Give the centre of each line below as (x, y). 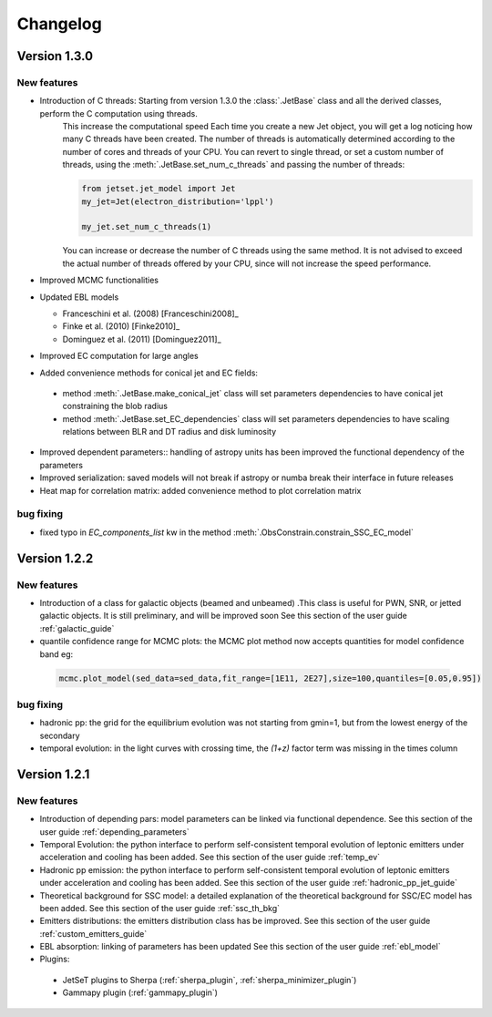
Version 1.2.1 (53, 774)
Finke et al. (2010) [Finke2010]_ (121, 326)
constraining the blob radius (115, 406)
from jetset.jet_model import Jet (159, 189)
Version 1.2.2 (55, 558)
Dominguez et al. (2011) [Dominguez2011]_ (142, 339)
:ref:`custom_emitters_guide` (93, 933)
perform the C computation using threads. (118, 113)
